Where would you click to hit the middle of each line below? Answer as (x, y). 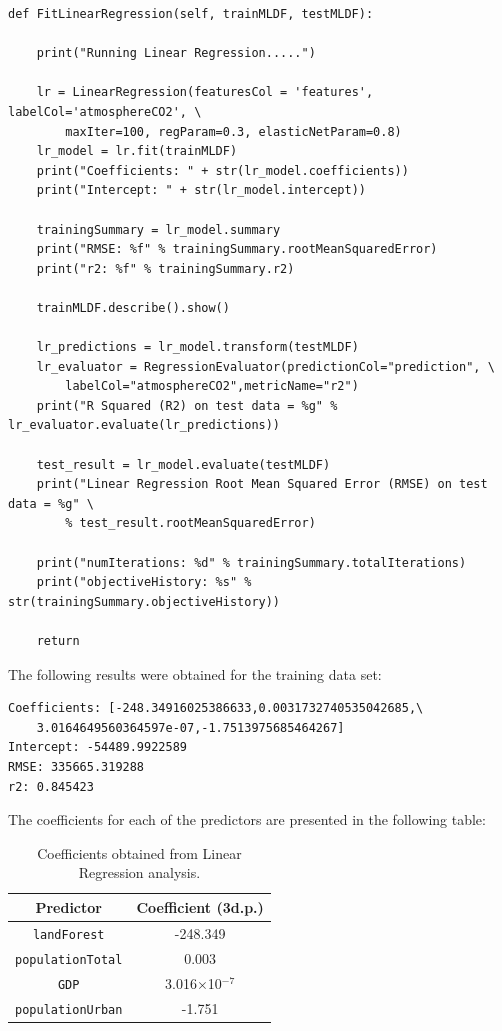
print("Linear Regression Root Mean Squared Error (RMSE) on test (262, 484)
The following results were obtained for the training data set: (195, 673)
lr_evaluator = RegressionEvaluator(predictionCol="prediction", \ (265, 366)
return (58, 641)
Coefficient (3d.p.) (200, 906)
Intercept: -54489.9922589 (97, 747)
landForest (68, 934)
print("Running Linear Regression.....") (176, 53)
